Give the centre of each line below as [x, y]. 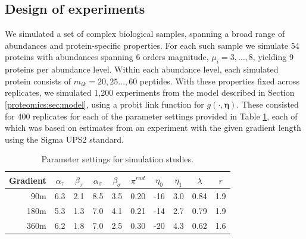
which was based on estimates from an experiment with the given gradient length [153, 128]
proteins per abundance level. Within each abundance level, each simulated [142, 69]
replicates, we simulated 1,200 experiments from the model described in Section [150, 92]
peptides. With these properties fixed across [219, 81]
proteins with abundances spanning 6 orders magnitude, [107, 57]
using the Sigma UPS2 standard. [64, 139]
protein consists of [38, 81]
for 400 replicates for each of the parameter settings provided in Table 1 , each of [151, 116]
